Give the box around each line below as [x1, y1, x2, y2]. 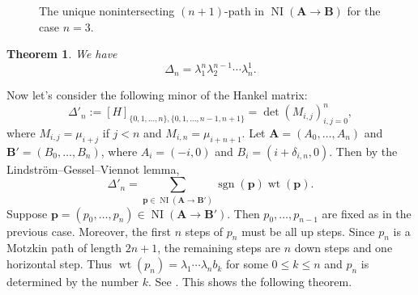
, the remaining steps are [157, 239, 281, 256]
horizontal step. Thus [6, 255, 113, 272]
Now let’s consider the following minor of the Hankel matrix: [6, 86, 308, 103]
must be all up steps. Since [241, 222, 375, 239]
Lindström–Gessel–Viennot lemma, [6, 160, 180, 177]
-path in [224, 2, 265, 19]
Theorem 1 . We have [6, 45, 117, 62]
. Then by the [329, 142, 398, 159]
